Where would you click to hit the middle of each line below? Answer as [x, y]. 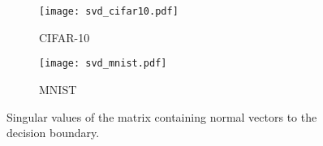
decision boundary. [53, 133]
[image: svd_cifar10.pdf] [109, 11]
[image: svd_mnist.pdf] [103, 64]
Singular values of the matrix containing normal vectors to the [162, 116]
